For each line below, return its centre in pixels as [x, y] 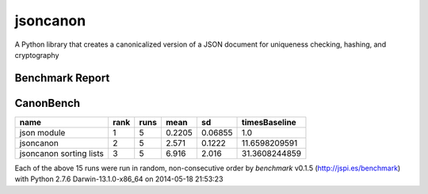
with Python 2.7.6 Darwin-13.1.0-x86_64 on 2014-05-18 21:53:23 [119, 179]
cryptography [37, 55]
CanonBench [48, 103]
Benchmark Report [62, 78]
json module [42, 132]
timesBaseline [269, 122]
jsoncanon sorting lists [62, 153]
